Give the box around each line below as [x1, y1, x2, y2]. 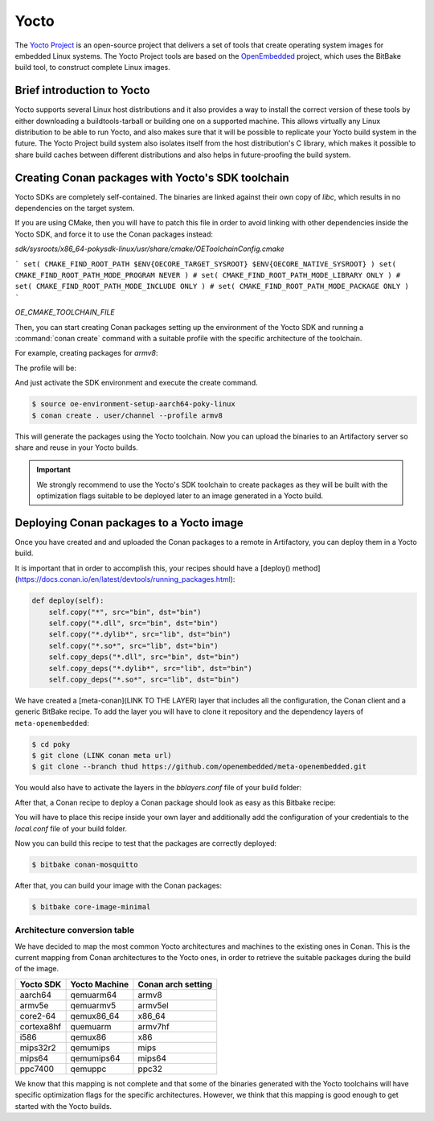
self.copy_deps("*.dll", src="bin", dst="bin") [48, 653, 240, 661]
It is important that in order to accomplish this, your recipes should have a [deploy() [14, 563, 291, 573]
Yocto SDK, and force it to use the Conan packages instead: [14, 229, 213, 239]
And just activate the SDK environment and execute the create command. [14, 378, 258, 388]
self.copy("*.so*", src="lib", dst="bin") [48, 641, 219, 650]
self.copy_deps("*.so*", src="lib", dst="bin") [48, 674, 240, 684]
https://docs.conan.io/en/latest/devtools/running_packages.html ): [17, 575, 235, 584]
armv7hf [137, 1020, 170, 1032]
